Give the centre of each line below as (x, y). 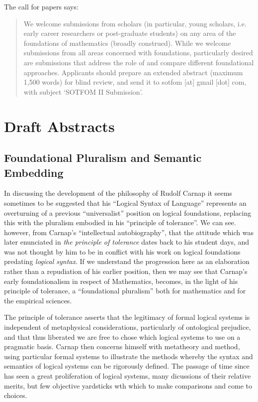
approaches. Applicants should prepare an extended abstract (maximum (133, 72)
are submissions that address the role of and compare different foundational (139, 62)
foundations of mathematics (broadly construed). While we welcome (127, 43)
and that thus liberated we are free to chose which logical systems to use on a (122, 336)
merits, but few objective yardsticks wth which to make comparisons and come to (128, 385)
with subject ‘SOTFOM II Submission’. (83, 91)
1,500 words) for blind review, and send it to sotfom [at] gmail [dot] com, (135, 82)
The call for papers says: (41, 6)
